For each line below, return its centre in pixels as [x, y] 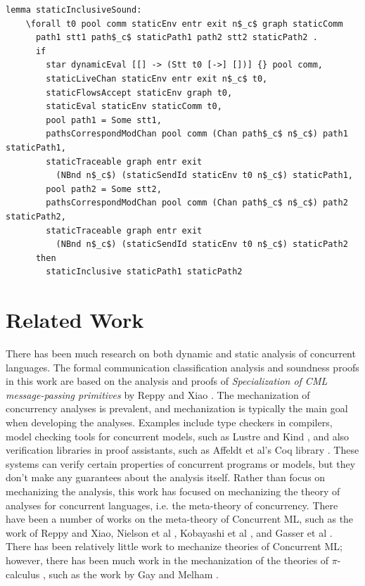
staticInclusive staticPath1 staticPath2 [144, 272]
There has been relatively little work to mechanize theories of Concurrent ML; [174, 546]
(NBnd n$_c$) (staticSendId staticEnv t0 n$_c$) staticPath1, [204, 176]
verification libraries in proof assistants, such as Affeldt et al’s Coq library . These [182, 450]
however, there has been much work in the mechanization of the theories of [167, 560]
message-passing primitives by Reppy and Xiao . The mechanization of [158, 394]
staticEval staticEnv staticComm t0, [134, 107]
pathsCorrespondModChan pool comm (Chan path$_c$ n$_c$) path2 [197, 203]
